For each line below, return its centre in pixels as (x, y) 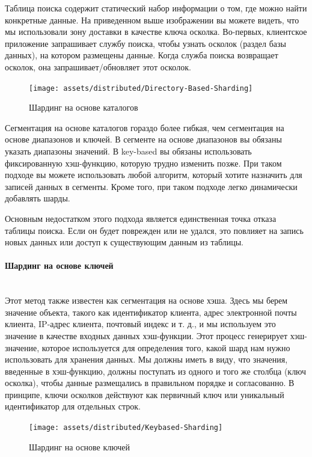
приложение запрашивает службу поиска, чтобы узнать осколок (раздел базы (145, 43)
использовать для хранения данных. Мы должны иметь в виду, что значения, (146, 359)
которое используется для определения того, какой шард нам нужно (166, 347)
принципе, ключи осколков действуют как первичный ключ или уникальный (145, 394)
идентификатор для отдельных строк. (73, 406)
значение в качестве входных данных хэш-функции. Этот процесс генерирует (146, 335)
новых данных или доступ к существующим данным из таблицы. (124, 242)
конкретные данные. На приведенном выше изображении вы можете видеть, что (152, 20)
